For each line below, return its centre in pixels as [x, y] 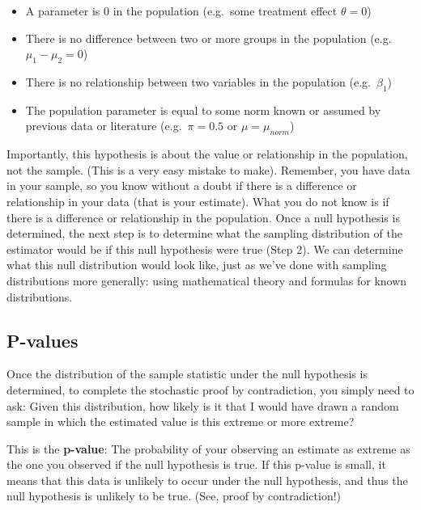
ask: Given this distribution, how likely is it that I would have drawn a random [203, 405]
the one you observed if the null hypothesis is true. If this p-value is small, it [196, 464]
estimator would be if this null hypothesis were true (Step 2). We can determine [205, 249]
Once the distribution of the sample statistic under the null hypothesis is [187, 374]
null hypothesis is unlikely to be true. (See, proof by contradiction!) [174, 496]
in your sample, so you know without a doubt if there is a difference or [182, 185]
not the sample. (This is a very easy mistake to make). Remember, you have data [208, 169]
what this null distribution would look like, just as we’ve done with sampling [197, 265]
